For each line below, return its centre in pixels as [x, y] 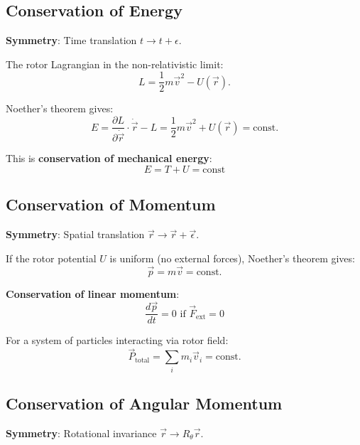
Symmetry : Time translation [71, 40]
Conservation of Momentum [111, 204]
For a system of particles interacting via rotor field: [117, 340]
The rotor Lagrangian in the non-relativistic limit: [115, 64]
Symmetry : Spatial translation [75, 234]
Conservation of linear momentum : [93, 293]
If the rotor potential [51, 258]
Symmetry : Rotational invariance [81, 433]
